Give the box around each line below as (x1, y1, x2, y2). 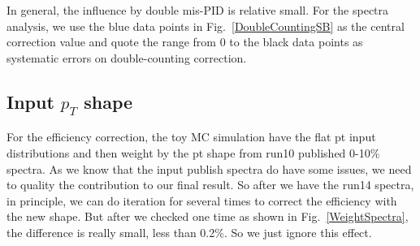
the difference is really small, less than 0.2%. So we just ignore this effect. (6, 223, 372, 240)
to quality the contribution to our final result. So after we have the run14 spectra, (6, 176, 414, 193)
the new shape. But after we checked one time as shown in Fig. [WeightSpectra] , (6, 208, 409, 225)
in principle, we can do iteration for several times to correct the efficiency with (6, 192, 397, 209)
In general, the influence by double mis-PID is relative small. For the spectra (6, 2, 389, 18)
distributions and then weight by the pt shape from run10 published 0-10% (6, 144, 380, 161)
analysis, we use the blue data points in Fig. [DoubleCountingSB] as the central (6, 17, 405, 34)
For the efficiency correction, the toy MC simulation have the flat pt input (6, 128, 376, 145)
